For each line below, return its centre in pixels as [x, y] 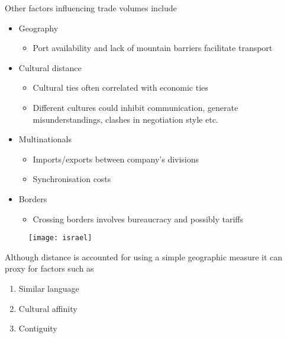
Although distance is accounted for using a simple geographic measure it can [144, 256]
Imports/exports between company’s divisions [116, 159]
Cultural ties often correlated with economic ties [120, 87]
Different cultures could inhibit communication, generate [136, 107]
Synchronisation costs [72, 179]
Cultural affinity [48, 308]
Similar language [49, 288]
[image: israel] [60, 238]
